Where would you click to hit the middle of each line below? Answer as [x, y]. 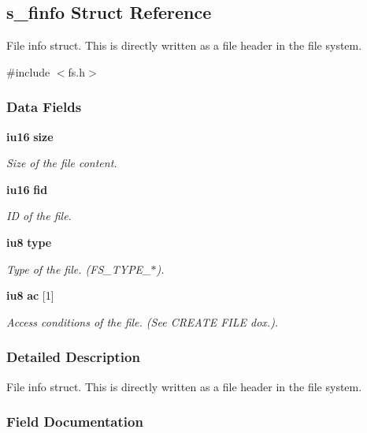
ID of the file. [39, 216]
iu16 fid [27, 189]
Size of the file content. [62, 163]
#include [28, 71]
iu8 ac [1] [30, 295]
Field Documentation [75, 422]
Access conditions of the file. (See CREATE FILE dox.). [143, 321]
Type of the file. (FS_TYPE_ [79, 269]
